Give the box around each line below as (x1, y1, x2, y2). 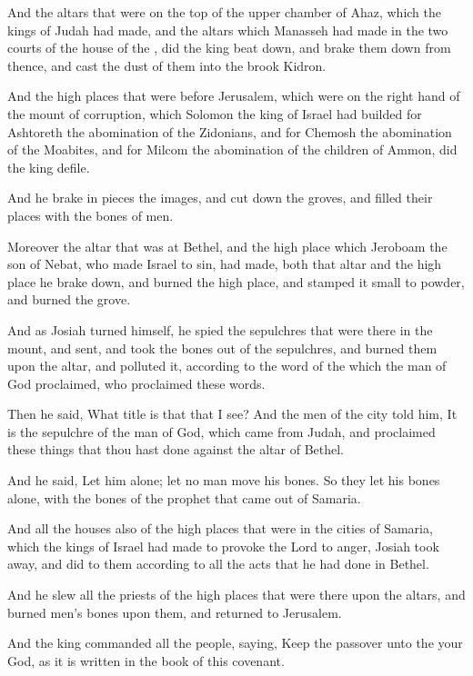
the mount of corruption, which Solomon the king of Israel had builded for (7, 104, 422, 123)
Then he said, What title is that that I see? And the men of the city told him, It (7, 404, 458, 423)
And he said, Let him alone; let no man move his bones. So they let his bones (7, 471, 440, 490)
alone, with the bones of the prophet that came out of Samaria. (7, 488, 361, 507)
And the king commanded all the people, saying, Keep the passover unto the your (7, 633, 463, 652)
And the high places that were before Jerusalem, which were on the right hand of (7, 86, 460, 105)
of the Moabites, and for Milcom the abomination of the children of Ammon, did (7, 140, 458, 159)
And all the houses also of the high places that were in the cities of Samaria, (7, 519, 433, 538)
